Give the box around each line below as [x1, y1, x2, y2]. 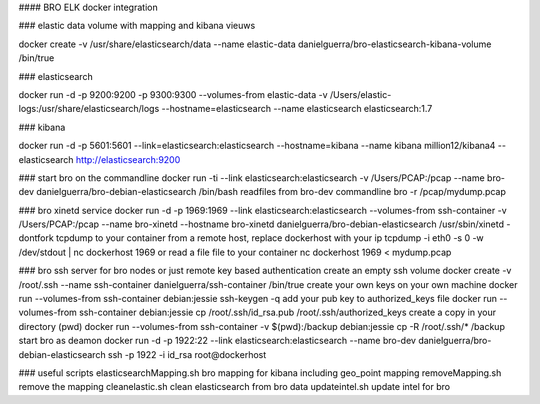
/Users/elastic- [329, 88, 392, 100]
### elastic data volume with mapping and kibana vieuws [18, 20, 256, 32]
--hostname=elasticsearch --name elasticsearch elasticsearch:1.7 [161, 103, 433, 115]
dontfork [18, 232, 54, 244]
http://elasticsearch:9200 [75, 153, 181, 165]
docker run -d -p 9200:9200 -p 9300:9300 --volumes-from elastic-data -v [18, 88, 329, 100]
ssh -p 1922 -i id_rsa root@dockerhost [107, 348, 267, 360]
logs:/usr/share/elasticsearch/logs [18, 103, 160, 115]
